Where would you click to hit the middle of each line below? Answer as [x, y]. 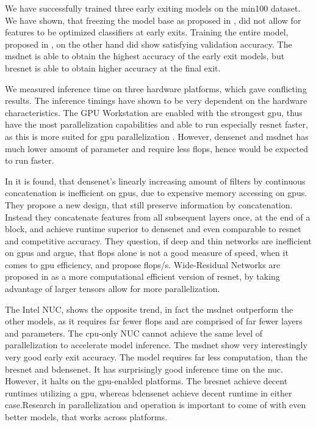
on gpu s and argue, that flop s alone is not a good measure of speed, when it [147, 253]
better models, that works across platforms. [86, 417]
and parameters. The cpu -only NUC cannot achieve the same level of [134, 333]
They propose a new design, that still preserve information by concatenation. [149, 204]
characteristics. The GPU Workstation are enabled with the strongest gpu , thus [154, 112]
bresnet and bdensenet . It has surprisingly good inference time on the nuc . [144, 369]
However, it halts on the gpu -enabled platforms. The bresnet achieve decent [146, 381]
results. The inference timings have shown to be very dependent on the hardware [156, 100]
